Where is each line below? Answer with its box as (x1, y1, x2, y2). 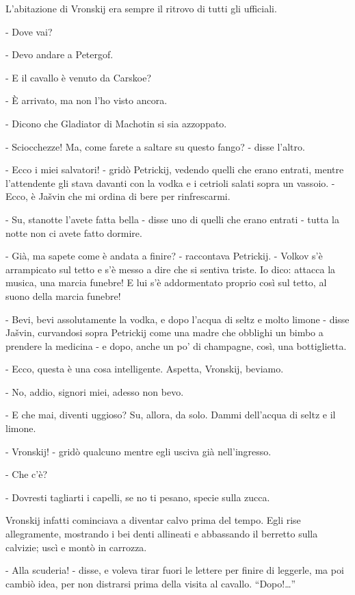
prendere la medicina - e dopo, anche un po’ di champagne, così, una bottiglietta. (5, 338, 347, 353)
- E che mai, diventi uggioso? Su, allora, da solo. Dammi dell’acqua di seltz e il (5, 407, 336, 422)
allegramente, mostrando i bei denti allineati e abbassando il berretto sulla (5, 527, 318, 541)
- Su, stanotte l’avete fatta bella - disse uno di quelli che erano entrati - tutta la (5, 212, 339, 226)
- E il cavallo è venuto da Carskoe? (5, 70, 151, 84)
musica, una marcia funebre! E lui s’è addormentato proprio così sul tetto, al (5, 275, 327, 290)
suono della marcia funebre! (5, 288, 121, 303)
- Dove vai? (5, 24, 53, 38)
